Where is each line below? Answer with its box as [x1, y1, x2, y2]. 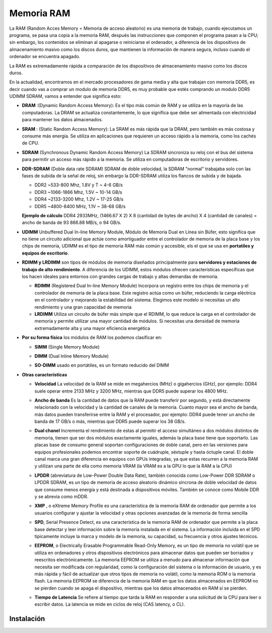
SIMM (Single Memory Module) [34, 344, 100, 350]
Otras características [22, 371, 67, 377]
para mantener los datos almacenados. [22, 117, 103, 123]
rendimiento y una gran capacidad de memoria [34, 304, 132, 310]
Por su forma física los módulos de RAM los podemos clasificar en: [22, 334, 162, 340]
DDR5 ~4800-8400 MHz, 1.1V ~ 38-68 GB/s [34, 203, 126, 209]
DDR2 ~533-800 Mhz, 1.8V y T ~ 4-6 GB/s [34, 182, 123, 188]
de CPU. [22, 140, 39, 146]
